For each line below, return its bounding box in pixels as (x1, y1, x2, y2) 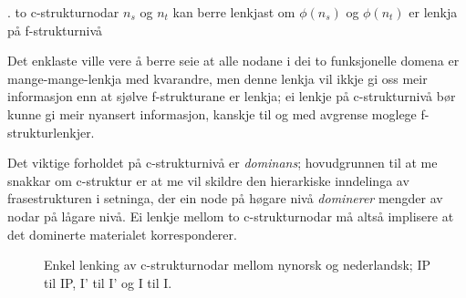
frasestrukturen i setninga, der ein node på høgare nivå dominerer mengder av (7, 189, 443, 208)
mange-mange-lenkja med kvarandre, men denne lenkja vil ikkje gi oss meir (7, 68, 428, 87)
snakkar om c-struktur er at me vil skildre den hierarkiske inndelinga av (7, 170, 409, 190)
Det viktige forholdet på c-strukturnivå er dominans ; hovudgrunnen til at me (7, 153, 438, 172)
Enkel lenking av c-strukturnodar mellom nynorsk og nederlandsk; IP (44, 255, 430, 274)
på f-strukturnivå (7, 20, 103, 39)
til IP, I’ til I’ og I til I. (44, 272, 172, 292)
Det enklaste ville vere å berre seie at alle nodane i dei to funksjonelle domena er (7, 51, 460, 70)
